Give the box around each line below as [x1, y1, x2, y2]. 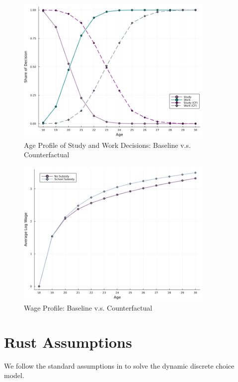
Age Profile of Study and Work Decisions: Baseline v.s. [24, 139, 191, 150]
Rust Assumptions [4, 331, 132, 352]
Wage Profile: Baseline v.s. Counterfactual [24, 302, 153, 313]
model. [4, 370, 24, 381]
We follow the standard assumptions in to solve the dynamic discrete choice [4, 360, 235, 371]
